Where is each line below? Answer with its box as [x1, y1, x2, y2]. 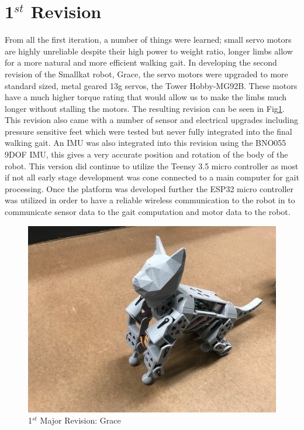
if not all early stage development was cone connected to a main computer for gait [5, 171, 299, 183]
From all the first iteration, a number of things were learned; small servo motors [5, 33, 292, 46]
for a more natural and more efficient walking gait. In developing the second [5, 56, 277, 69]
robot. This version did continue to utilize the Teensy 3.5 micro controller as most [5, 159, 299, 172]
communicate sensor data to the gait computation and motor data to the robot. [5, 206, 291, 218]
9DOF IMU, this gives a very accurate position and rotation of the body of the [5, 148, 288, 161]
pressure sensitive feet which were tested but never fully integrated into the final [5, 125, 292, 137]
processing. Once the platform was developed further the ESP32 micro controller [5, 182, 294, 194]
